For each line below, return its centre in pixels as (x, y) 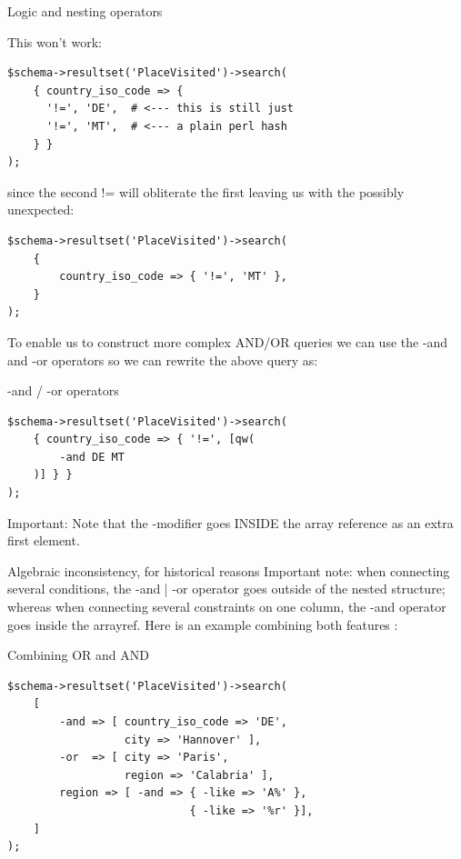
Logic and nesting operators (85, 11)
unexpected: (41, 210)
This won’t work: (55, 41)
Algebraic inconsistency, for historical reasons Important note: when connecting (229, 570)
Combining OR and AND (78, 655)
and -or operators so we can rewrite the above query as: (163, 360)
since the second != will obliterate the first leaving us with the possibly (206, 191)
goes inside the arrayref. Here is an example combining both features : (203, 624)
